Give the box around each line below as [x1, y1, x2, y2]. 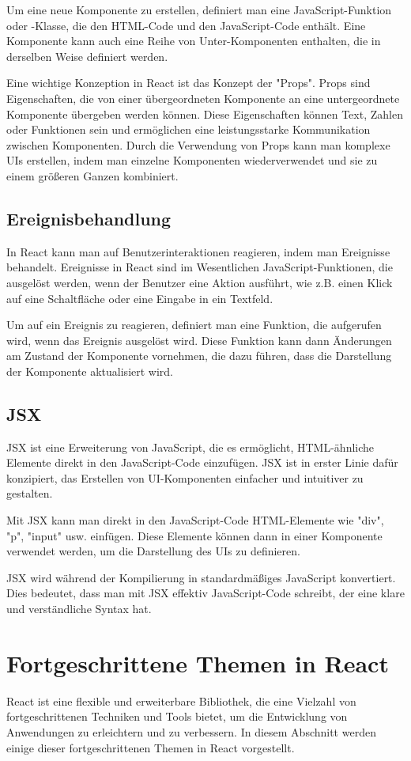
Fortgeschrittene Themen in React [6, 646, 389, 679]
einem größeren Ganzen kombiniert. [6, 167, 179, 184]
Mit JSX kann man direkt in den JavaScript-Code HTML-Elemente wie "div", [6, 512, 384, 528]
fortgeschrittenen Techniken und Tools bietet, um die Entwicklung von [6, 708, 348, 725]
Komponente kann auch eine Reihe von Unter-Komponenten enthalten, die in [6, 32, 381, 49]
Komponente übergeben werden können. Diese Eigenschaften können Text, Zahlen [6, 105, 403, 122]
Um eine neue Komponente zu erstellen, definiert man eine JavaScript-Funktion [6, 2, 392, 17]
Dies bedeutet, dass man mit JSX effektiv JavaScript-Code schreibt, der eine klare [6, 585, 405, 601]
